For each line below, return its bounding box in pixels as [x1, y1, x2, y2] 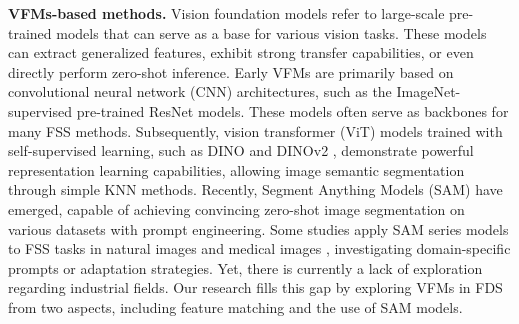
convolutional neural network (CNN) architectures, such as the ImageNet [8, 81, 456, 102]
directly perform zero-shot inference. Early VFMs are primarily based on [8, 61, 454, 82]
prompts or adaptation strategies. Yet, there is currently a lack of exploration [8, 257, 483, 278]
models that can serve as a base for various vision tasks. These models [56, 22, 487, 43]
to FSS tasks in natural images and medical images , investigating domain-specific [8, 238, 511, 259]
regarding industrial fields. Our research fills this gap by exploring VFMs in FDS [8, 277, 503, 298]
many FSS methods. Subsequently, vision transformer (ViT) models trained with [8, 120, 503, 141]
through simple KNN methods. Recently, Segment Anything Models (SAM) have [8, 179, 503, 200]
